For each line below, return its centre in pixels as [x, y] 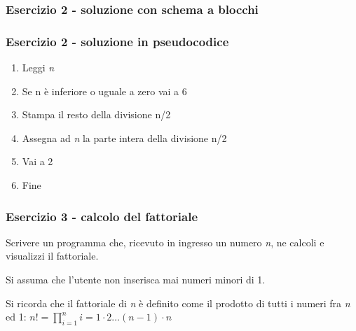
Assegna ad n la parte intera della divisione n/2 [124, 138]
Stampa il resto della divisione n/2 [96, 114]
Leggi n [38, 68]
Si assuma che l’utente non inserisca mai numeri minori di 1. [136, 280]
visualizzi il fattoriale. [52, 256]
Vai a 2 [37, 161]
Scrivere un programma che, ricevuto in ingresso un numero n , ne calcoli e [165, 242]
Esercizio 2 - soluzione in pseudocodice [117, 41]
